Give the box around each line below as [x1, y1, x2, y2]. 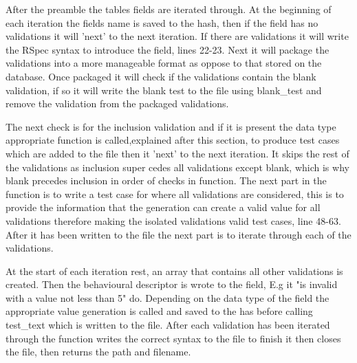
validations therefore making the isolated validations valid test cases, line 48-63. [6, 213, 341, 228]
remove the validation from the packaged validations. [6, 96, 229, 111]
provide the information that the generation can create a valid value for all [6, 200, 321, 214]
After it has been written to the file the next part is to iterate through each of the [6, 227, 351, 241]
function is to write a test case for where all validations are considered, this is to [6, 186, 344, 201]
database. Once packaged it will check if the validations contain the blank [6, 69, 316, 83]
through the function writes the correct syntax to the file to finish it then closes [6, 331, 341, 345]
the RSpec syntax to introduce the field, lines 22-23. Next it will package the [6, 42, 329, 56]
